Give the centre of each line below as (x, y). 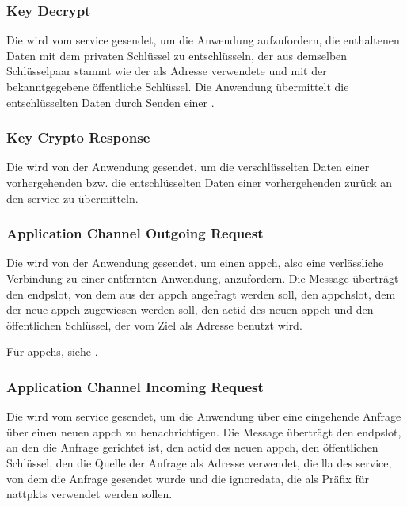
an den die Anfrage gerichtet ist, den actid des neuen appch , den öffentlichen (192, 447)
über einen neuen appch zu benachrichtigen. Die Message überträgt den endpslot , (204, 431)
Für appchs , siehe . (52, 351)
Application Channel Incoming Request (135, 386)
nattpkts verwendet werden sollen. (89, 494)
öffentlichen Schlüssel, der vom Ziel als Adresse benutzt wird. (154, 324)
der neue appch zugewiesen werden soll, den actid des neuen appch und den (190, 309)
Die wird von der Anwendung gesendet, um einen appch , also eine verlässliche (195, 263)
